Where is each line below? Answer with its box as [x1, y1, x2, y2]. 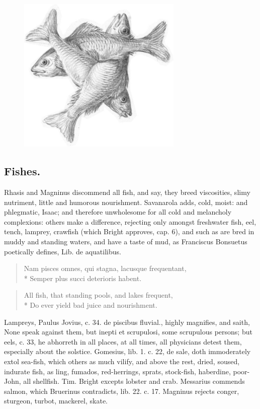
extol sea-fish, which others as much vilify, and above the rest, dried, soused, [4, 356, 240, 366]
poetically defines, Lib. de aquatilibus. [4, 246, 121, 256]
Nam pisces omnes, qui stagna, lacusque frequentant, [24, 263, 187, 274]
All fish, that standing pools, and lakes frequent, [24, 290, 173, 300]
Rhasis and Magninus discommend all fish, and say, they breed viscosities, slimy [4, 187, 250, 197]
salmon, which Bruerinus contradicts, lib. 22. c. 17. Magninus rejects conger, [4, 385, 239, 396]
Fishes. [4, 163, 41, 179]
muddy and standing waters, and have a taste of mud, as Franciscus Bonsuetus [4, 236, 247, 246]
